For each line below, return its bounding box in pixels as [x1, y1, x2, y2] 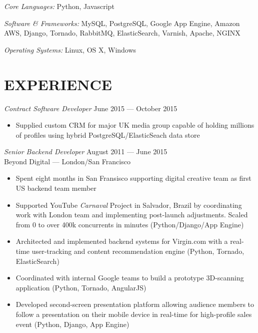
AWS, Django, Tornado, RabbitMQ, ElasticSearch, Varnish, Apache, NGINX [4, 28, 240, 38]
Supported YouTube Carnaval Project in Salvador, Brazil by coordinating [15, 199, 242, 210]
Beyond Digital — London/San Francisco [4, 156, 130, 166]
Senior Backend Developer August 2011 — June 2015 [4, 146, 167, 157]
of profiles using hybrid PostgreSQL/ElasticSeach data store [15, 129, 200, 140]
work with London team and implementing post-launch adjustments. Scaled [15, 209, 248, 220]
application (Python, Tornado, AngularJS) [15, 282, 146, 292]
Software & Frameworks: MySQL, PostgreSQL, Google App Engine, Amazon [4, 18, 240, 28]
